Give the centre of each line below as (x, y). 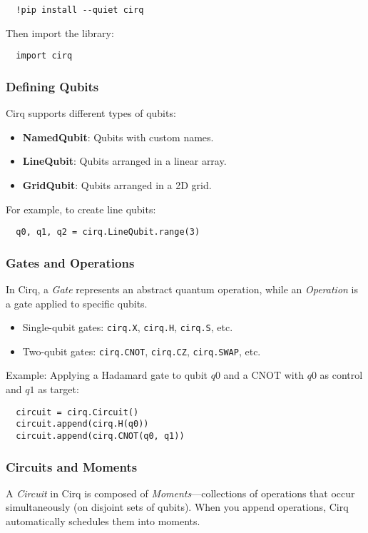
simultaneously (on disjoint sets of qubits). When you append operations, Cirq (177, 507)
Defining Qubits (52, 86)
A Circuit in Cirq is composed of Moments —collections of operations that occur (180, 493)
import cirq (44, 56)
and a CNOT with (264, 375)
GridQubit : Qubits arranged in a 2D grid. (117, 184)
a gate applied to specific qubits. (77, 303)
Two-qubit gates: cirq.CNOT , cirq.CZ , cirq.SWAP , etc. (142, 351)
